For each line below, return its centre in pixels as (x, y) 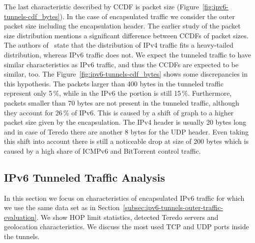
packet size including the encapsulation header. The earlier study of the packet (122, 26)
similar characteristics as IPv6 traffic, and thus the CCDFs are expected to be (121, 64)
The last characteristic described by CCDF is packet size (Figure (101, 6)
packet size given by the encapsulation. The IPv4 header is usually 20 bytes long (125, 122)
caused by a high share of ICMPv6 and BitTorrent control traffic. (102, 150)
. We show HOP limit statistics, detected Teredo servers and (127, 217)
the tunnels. (22, 236)
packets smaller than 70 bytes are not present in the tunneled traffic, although (122, 102)
